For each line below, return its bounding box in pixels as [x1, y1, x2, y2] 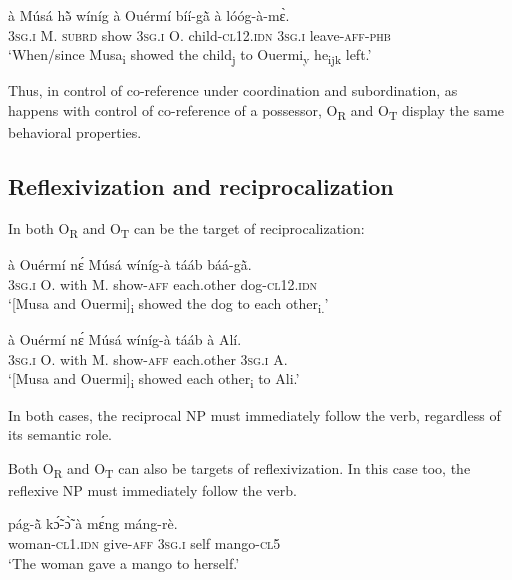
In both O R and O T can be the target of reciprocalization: [8, 217, 365, 241]
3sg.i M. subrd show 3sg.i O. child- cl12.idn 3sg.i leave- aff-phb [8, 24, 391, 45]
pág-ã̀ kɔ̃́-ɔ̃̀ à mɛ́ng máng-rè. [8, 513, 178, 534]
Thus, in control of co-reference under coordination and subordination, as [8, 80, 458, 101]
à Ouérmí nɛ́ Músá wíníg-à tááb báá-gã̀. [8, 253, 252, 274]
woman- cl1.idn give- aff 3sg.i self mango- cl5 [8, 533, 281, 554]
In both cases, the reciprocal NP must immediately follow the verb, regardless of [8, 404, 501, 425]
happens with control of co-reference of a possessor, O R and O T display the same [8, 99, 505, 123]
